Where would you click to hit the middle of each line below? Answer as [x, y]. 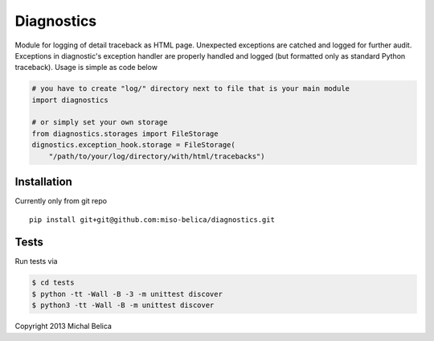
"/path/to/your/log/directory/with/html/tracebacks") [157, 156]
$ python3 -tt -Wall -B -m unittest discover [123, 305]
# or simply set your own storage [100, 122]
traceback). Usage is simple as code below [86, 68]
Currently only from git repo [61, 201]
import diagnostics [70, 100]
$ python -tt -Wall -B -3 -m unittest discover [127, 294]
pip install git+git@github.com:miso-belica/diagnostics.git [152, 220]
